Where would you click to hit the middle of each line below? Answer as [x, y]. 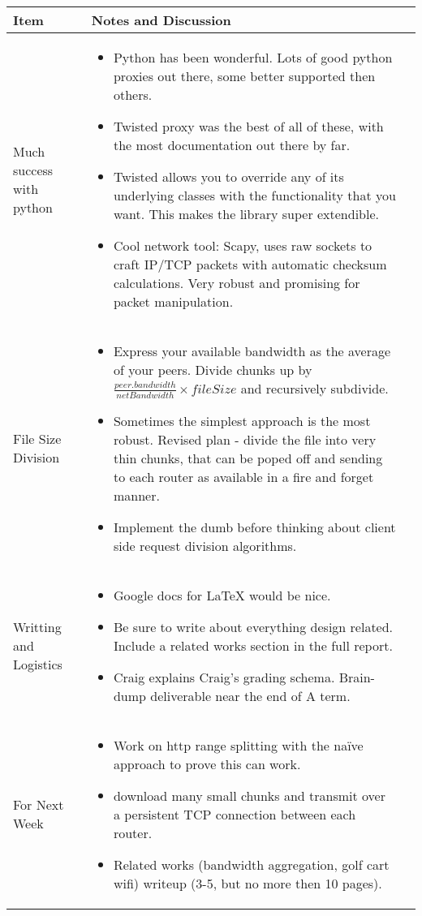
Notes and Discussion [161, 20]
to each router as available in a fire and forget [243, 476]
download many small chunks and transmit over [249, 795]
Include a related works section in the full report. [253, 645]
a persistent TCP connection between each [235, 814]
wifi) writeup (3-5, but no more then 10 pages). [248, 883]
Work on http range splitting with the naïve [238, 745]
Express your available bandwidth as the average [252, 351]
